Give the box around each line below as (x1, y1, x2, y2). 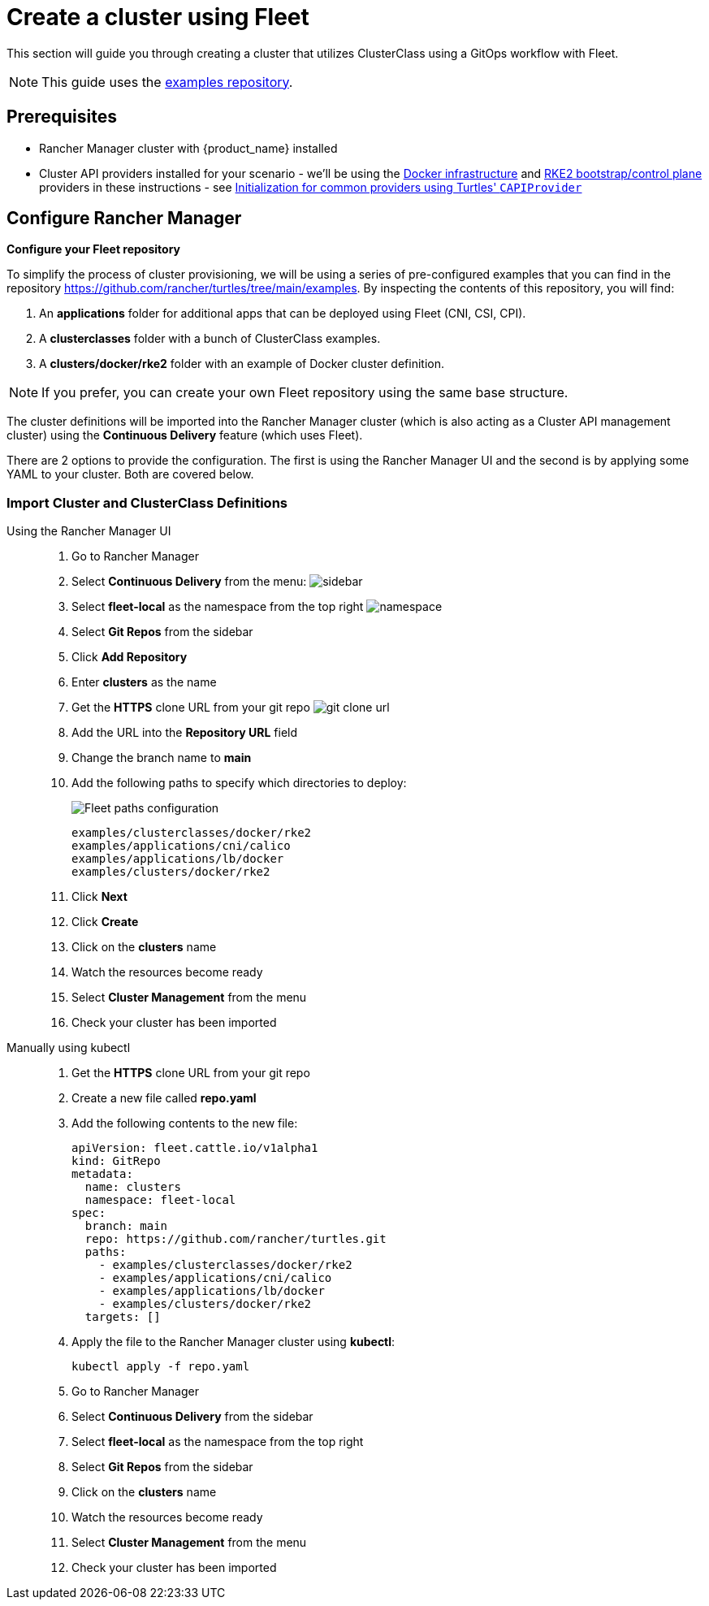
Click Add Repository (71, 650, 188, 664)
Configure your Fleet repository (6, 242, 181, 257)
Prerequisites (6, 106, 117, 128)
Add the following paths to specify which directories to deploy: (71, 776, 407, 790)
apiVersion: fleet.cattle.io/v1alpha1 (71, 1141, 318, 1155)
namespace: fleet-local (84, 1193, 236, 1207)
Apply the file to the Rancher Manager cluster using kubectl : (71, 1335, 396, 1349)
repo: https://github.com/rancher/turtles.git (84, 1232, 387, 1246)
